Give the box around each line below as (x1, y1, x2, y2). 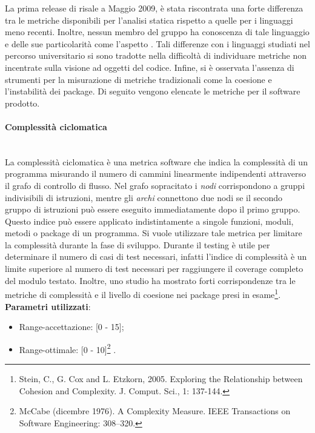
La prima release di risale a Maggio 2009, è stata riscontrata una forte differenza (5, 2, 303, 14)
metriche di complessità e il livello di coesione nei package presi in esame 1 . (5, 286, 281, 300)
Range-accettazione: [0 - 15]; (19, 320, 124, 333)
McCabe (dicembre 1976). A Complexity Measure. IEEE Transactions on (19, 405, 291, 417)
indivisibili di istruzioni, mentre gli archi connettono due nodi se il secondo (5, 191, 283, 203)
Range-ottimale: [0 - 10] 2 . (19, 341, 116, 355)
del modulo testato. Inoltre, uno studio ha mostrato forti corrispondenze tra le (5, 274, 296, 286)
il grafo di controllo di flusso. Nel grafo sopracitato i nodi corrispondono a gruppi (5, 179, 305, 191)
